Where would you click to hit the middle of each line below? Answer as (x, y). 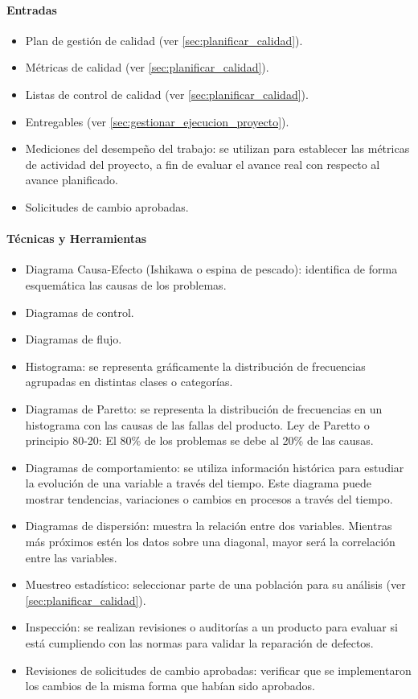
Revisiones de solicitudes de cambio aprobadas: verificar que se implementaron (218, 670)
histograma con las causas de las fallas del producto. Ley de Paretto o (197, 424)
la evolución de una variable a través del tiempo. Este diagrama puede (198, 483)
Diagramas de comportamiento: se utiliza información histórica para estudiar (215, 467)
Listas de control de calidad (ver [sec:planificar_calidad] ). (167, 94)
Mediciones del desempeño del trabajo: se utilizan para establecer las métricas (217, 148)
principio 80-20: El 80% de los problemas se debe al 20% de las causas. (199, 440)
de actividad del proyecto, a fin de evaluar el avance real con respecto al (203, 164)
